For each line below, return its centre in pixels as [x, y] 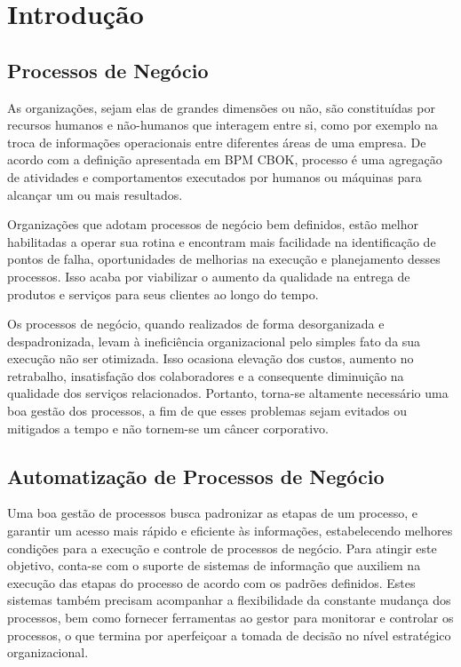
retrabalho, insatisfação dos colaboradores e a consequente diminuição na [206, 375]
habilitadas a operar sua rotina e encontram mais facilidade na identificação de [222, 241]
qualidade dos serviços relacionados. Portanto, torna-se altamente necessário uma [228, 393]
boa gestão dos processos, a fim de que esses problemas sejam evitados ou [207, 411]
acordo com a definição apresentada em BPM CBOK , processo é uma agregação [225, 159]
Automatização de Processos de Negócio [196, 476]
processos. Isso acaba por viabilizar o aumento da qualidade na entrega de [209, 276]
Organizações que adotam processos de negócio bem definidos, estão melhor [213, 224]
